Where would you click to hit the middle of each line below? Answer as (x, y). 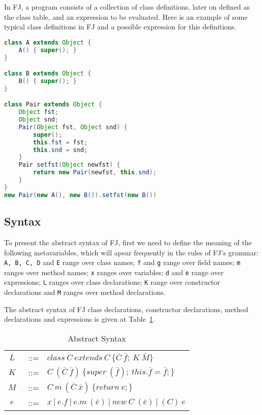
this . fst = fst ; (60, 142)
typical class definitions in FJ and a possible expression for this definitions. (120, 27)
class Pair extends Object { (53, 105)
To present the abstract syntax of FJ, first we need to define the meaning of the (128, 242)
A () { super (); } (48, 50)
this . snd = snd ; (60, 150)
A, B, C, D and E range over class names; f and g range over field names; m (122, 262)
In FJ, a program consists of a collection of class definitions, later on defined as (127, 7)
